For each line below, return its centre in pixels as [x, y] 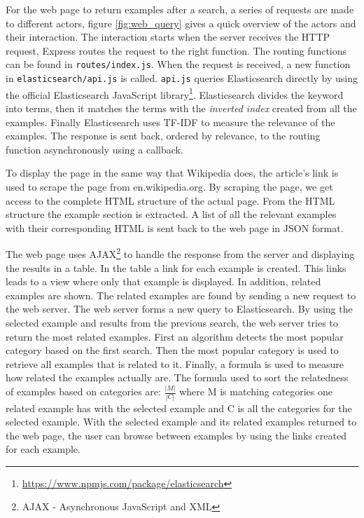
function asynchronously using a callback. [94, 149]
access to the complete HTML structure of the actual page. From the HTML [170, 200]
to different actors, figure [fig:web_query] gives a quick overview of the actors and [181, 23]
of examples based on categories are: [83, 391]
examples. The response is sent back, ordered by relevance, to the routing [163, 136]
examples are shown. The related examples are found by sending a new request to [181, 295]
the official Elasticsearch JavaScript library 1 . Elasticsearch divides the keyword [175, 93]
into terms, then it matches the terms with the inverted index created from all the [181, 108]
